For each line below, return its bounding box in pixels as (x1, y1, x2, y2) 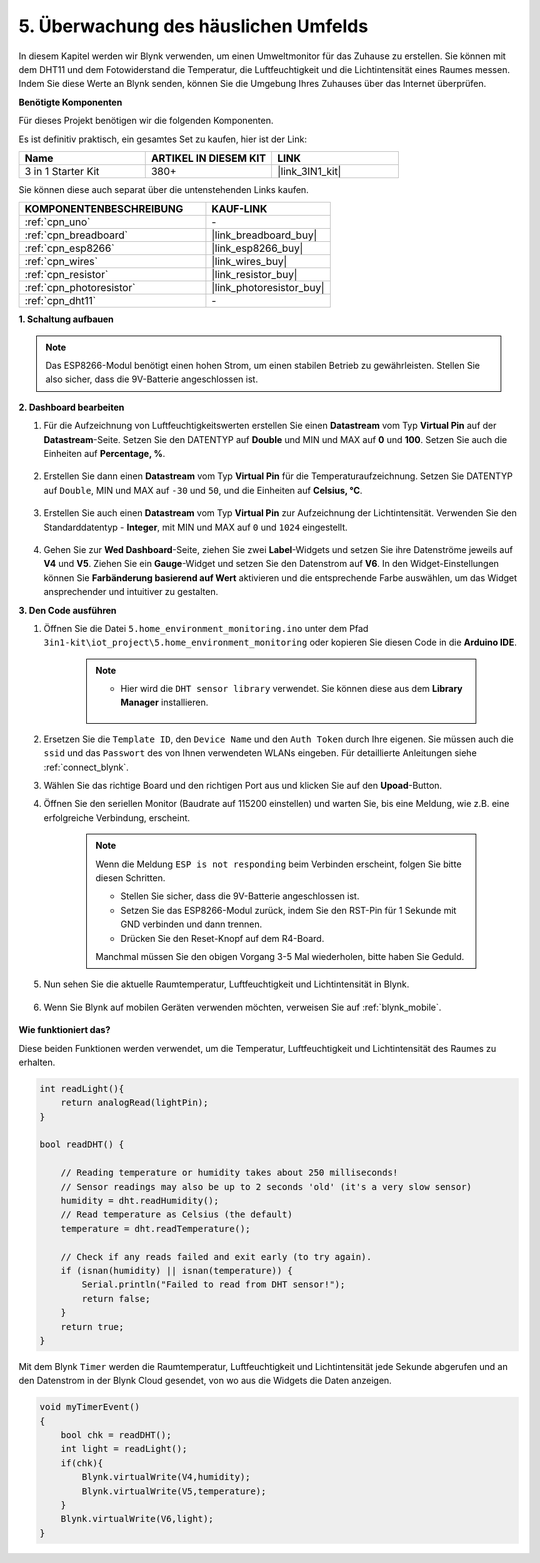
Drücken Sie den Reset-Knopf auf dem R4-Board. (120, 932, 325, 944)
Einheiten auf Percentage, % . (43, 448, 166, 460)
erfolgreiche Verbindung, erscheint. (43, 811, 190, 824)
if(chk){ (60, 1457, 104, 1469)
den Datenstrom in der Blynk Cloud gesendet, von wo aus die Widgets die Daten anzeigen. (18, 1375, 392, 1387)
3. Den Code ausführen (18, 604, 117, 616)
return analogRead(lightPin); (60, 1097, 209, 1109)
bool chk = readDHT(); (60, 1430, 172, 1441)
